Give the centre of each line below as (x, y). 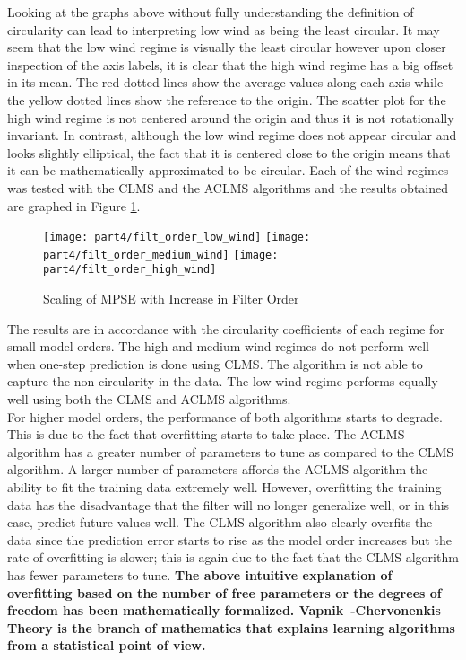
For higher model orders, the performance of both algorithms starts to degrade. (225, 416)
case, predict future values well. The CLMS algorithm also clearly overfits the (220, 522)
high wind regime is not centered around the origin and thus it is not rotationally (231, 117)
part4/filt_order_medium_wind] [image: (161, 255)
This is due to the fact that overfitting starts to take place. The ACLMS (206, 434)
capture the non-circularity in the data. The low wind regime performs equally (223, 381)
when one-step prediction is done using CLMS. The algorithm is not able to (215, 363)
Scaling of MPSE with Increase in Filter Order (171, 299)
